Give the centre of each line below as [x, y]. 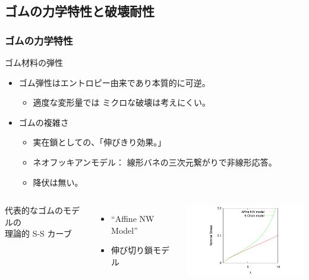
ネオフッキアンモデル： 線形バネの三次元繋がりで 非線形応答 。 [155, 162]
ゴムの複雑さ [44, 122]
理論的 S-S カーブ [38, 233]
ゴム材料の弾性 [34, 62]
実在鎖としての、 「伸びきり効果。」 [100, 142]
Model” [124, 230]
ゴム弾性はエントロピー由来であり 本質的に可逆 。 [114, 82]
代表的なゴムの [34, 210]
